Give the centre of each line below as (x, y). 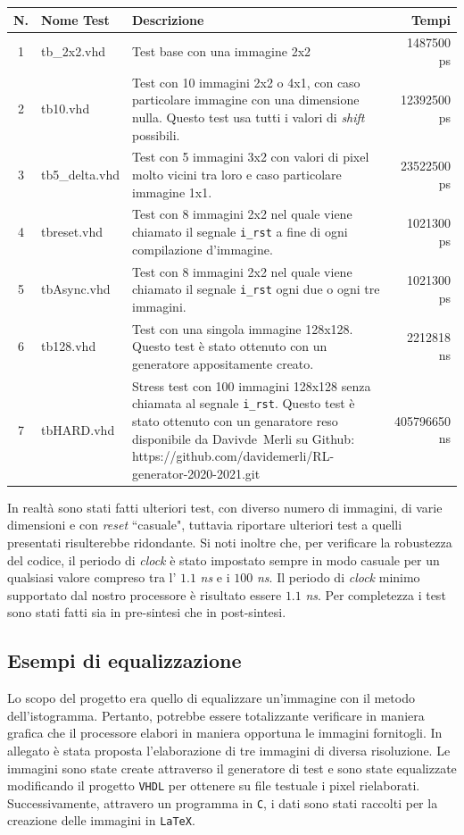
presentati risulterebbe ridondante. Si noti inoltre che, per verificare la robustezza (230, 542)
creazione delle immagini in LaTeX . (101, 820)
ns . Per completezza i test (376, 594)
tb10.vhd (66, 109)
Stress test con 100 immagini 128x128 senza (252, 385)
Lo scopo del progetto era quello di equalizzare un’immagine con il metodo (211, 698)
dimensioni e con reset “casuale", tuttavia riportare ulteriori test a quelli (205, 525)
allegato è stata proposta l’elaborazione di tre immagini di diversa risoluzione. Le (229, 750)
